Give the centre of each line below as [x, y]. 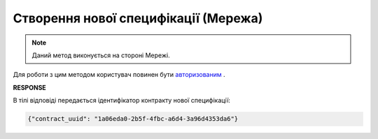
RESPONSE [30, 87]
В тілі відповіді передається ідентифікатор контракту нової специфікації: [122, 101]
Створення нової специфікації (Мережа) [138, 18]
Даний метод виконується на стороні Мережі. [101, 55]
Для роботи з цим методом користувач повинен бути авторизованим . [119, 75]
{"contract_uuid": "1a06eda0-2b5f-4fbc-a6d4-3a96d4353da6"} [133, 119]
